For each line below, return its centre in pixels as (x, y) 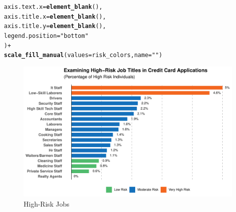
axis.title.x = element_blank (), (55, 16)
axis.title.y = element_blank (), (55, 26)
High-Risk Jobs (47, 203)
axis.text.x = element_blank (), (53, 7)
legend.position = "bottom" (46, 36)
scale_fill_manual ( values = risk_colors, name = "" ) (83, 55)
